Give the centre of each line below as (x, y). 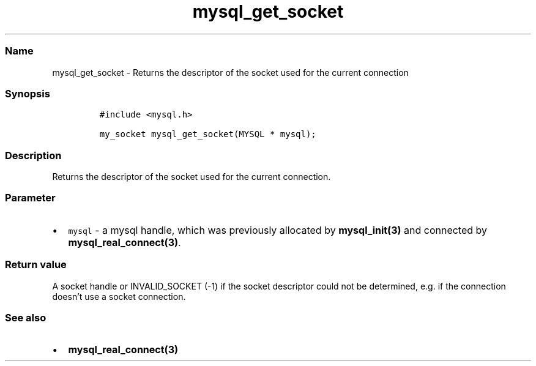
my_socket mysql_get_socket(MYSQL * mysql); (208, 134)
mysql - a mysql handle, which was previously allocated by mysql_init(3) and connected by (278, 230)
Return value (36, 265)
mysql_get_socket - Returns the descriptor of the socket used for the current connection (230, 72)
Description (33, 155)
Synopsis (28, 93)
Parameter (30, 198)
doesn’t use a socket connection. (119, 296)
